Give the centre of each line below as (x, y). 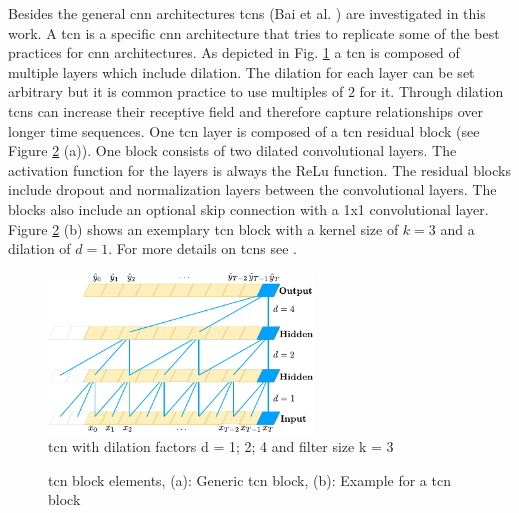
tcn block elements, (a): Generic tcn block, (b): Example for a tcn (249, 479)
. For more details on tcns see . (202, 248)
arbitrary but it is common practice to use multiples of (176, 91)
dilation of (39, 248)
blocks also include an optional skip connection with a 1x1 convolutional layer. (248, 208)
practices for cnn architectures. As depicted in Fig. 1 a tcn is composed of (234, 52)
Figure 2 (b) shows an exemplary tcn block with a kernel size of (203, 228)
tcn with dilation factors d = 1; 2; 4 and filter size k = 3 (221, 446)
